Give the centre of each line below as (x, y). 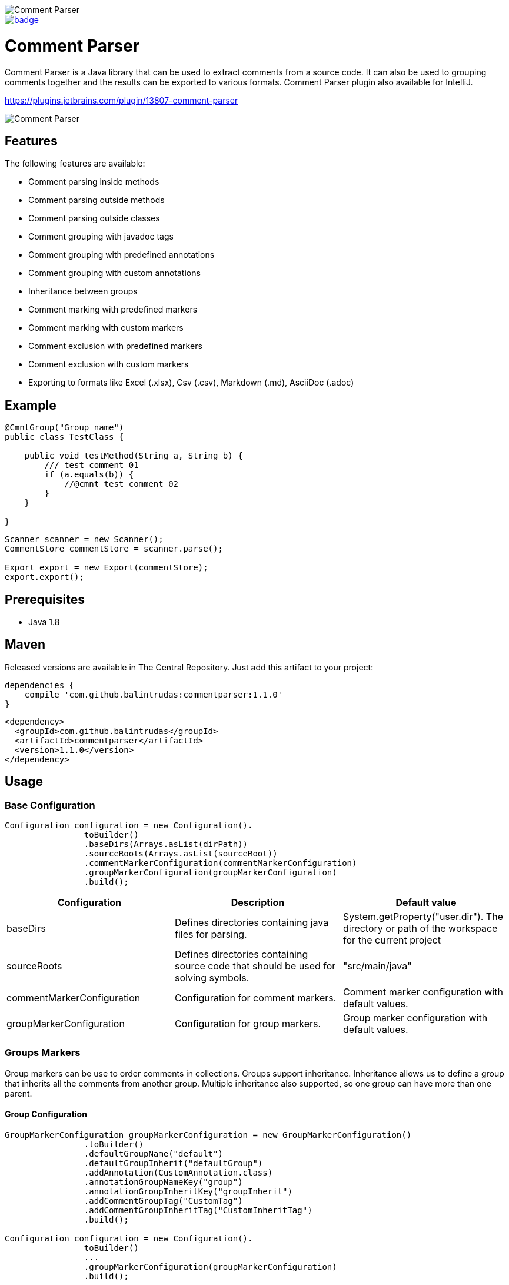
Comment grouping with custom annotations (114, 273)
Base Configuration (50, 805)
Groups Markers (43, 1053)
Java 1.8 (44, 622)
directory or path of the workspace (420, 929)
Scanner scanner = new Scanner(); (84, 539)
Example (31, 405)
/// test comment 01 (92, 465)
